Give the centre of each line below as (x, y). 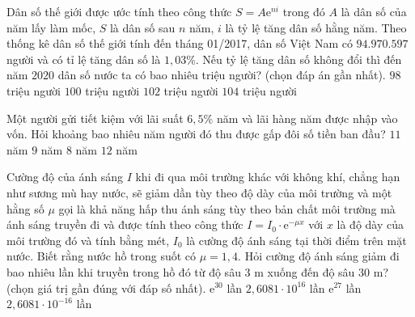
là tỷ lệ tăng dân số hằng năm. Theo (316, 27)
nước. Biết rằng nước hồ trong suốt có (102, 256)
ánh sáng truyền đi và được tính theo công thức (125, 224)
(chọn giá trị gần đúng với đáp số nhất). (106, 287)
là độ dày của (370, 224)
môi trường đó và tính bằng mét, (88, 240)
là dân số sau (142, 27)
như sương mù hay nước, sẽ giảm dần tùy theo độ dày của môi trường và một (199, 192)
